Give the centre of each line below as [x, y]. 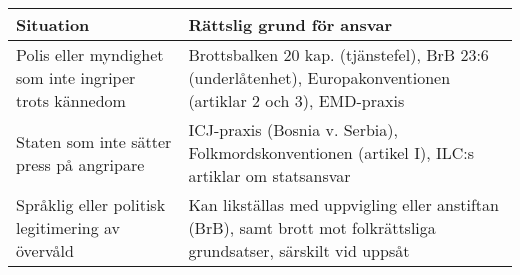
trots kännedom [71, 100]
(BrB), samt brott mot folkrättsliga [312, 227]
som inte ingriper [76, 77]
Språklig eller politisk [91, 204]
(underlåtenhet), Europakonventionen [319, 77]
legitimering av [68, 227]
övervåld [45, 250]
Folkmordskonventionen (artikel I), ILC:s [331, 152]
